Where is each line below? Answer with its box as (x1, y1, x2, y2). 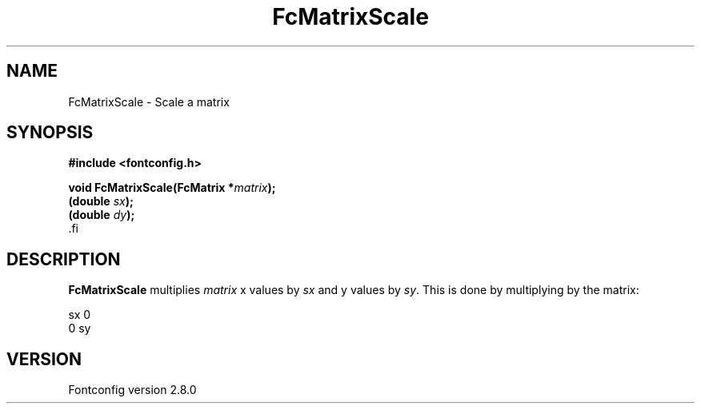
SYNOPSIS (6, 122, 94, 143)
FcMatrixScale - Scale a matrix (68, 94, 230, 109)
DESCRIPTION (6, 249, 121, 269)
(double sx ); (68, 194, 134, 209)
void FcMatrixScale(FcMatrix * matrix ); (68, 181, 276, 195)
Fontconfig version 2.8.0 (68, 383, 197, 397)
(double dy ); (68, 208, 135, 222)
